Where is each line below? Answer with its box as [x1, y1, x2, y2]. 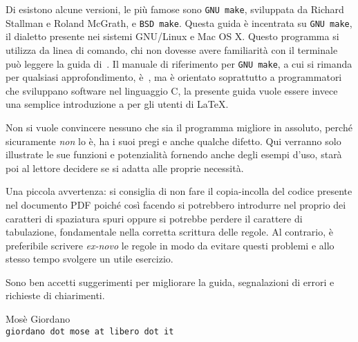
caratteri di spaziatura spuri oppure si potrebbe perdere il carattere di [6, 211, 303, 225]
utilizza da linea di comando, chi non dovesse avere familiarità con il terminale [6, 42, 338, 57]
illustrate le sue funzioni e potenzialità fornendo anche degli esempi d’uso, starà [6, 147, 342, 162]
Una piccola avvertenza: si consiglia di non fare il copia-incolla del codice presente [6, 184, 352, 198]
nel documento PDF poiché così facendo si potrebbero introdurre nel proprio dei [6, 197, 346, 211]
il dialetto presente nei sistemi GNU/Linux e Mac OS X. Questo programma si [6, 29, 339, 44]
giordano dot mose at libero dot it [6, 326, 174, 336]
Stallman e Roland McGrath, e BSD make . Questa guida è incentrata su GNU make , [6, 15, 352, 30]
